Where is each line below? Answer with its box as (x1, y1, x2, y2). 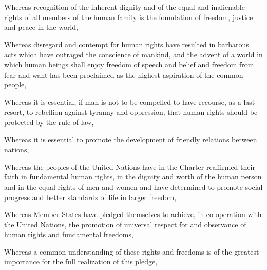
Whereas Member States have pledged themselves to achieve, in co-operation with (4, 209, 262, 220)
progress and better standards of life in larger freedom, (4, 191, 177, 202)
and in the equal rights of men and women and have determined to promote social (4, 181, 263, 192)
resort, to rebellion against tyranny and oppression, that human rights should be (4, 106, 258, 117)
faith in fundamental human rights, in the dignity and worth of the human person (4, 171, 262, 182)
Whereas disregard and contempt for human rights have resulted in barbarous (4, 39, 249, 49)
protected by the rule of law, (4, 116, 94, 127)
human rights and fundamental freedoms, (4, 229, 133, 240)
